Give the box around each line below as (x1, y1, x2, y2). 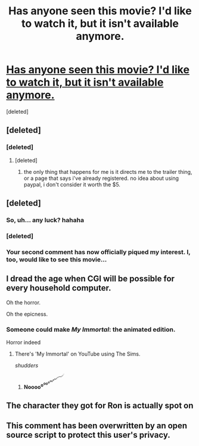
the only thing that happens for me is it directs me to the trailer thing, (23, 168, 192, 175)
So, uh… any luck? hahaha (6, 216, 85, 224)
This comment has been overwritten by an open (6, 421, 188, 431)
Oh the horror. (6, 299, 41, 306)
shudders (14, 361, 39, 369)
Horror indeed (6, 338, 41, 346)
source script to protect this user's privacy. (6, 430, 171, 440)
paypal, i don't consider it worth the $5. (23, 180, 121, 188)
